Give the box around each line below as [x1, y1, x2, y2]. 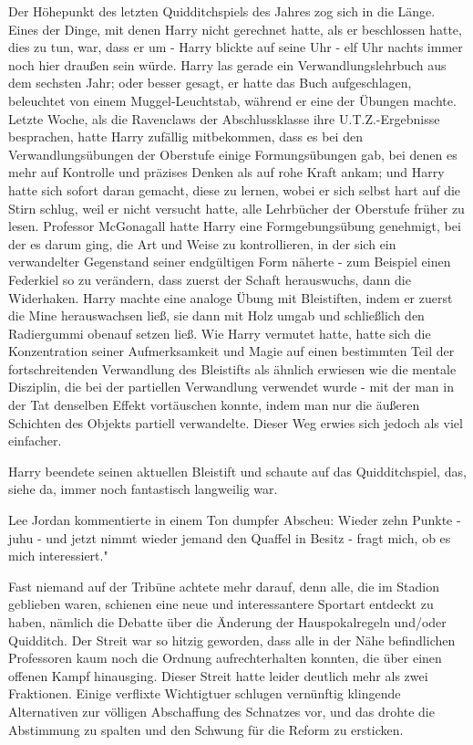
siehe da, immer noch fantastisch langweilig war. [8, 479, 278, 498]
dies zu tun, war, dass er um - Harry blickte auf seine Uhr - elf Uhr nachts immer [8, 37, 463, 57]
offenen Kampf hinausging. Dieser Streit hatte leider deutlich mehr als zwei [8, 666, 428, 685]
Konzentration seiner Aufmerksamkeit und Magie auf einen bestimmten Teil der [8, 341, 455, 361]
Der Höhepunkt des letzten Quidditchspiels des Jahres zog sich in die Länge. [8, 2, 436, 20]
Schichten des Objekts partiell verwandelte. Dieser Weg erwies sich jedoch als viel [8, 413, 463, 432]
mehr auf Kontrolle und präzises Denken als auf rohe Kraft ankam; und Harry [8, 163, 445, 182]
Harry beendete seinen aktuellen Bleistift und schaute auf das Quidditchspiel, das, [8, 461, 467, 480]
